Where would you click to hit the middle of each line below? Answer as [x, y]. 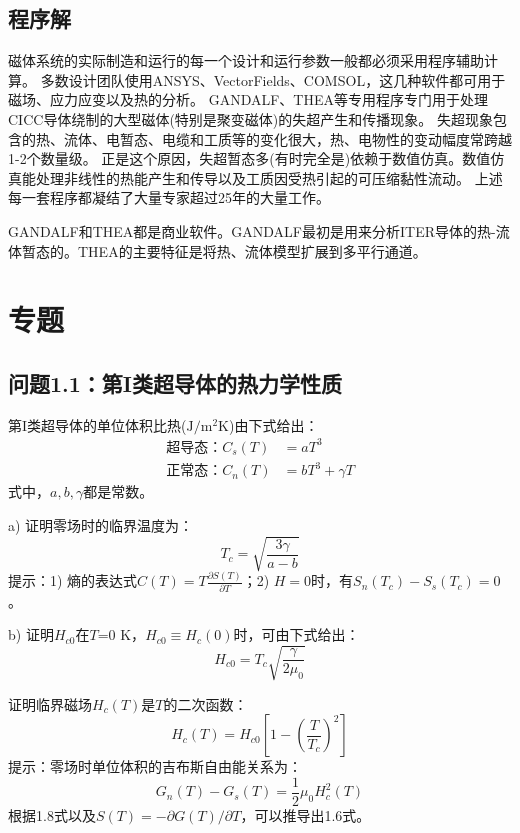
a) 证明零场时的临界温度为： [101, 524]
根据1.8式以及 [52, 814]
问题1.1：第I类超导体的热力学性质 [175, 382]
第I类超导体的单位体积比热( [97, 424]
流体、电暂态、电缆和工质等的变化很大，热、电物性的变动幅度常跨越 [287, 138]
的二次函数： [205, 703]
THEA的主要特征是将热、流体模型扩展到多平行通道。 [252, 250]
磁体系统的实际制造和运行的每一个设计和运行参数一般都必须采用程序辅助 [246, 60]
